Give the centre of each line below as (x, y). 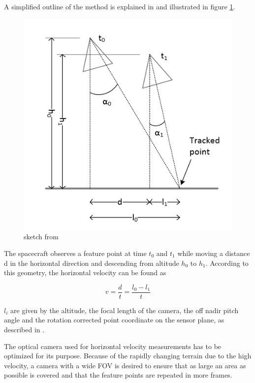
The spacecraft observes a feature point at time (75, 253)
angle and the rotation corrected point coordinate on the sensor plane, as (114, 320)
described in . (24, 329)
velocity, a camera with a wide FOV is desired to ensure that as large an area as (125, 365)
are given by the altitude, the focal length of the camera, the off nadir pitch (125, 310)
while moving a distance (214, 253)
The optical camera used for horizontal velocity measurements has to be (113, 346)
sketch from (41, 237)
